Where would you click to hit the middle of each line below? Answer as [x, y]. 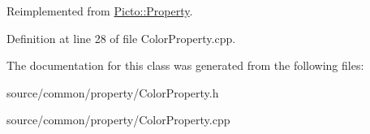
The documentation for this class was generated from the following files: [185, 65]
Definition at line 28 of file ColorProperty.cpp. [121, 38]
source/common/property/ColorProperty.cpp [118, 120]
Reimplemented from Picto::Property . [100, 11]
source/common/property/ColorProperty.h [113, 92]
